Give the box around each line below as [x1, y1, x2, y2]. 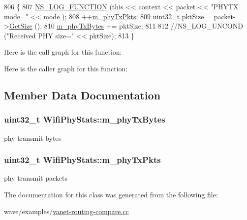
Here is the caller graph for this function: [4, 63, 128, 73]
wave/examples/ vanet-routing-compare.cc [4, 206, 129, 216]
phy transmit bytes [4, 132, 62, 143]
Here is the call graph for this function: [4, 47, 122, 57]
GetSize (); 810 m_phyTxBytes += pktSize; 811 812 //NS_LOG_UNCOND [9, 21, 243, 31]
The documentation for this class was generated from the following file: [4, 189, 218, 199]
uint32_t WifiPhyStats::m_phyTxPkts [4, 154, 161, 166]
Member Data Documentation [4, 87, 161, 102]
